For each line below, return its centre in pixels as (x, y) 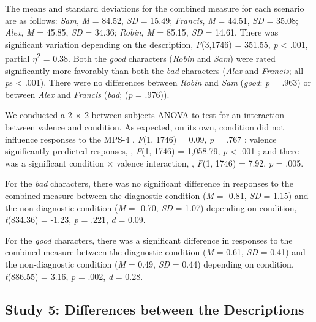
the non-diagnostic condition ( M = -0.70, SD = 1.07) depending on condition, (151, 207)
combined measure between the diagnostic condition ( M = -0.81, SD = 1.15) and (157, 195)
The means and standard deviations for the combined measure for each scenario (155, 8)
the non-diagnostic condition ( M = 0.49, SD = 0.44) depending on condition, (149, 264)
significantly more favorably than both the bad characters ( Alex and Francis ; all (154, 70)
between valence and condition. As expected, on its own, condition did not (145, 127)
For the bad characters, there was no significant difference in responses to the (149, 183)
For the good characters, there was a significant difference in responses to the (149, 240)
